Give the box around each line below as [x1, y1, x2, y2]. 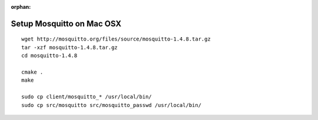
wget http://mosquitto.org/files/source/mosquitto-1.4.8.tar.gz [21, 36, 211, 42]
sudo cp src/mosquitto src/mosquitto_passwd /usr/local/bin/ [21, 102, 201, 108]
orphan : [11, 4, 31, 10]
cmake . [21, 68, 44, 75]
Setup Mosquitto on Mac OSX [11, 18, 122, 29]
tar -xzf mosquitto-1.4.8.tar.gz [21, 44, 118, 51]
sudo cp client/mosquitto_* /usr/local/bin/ [21, 94, 153, 100]
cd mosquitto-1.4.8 [21, 52, 78, 59]
